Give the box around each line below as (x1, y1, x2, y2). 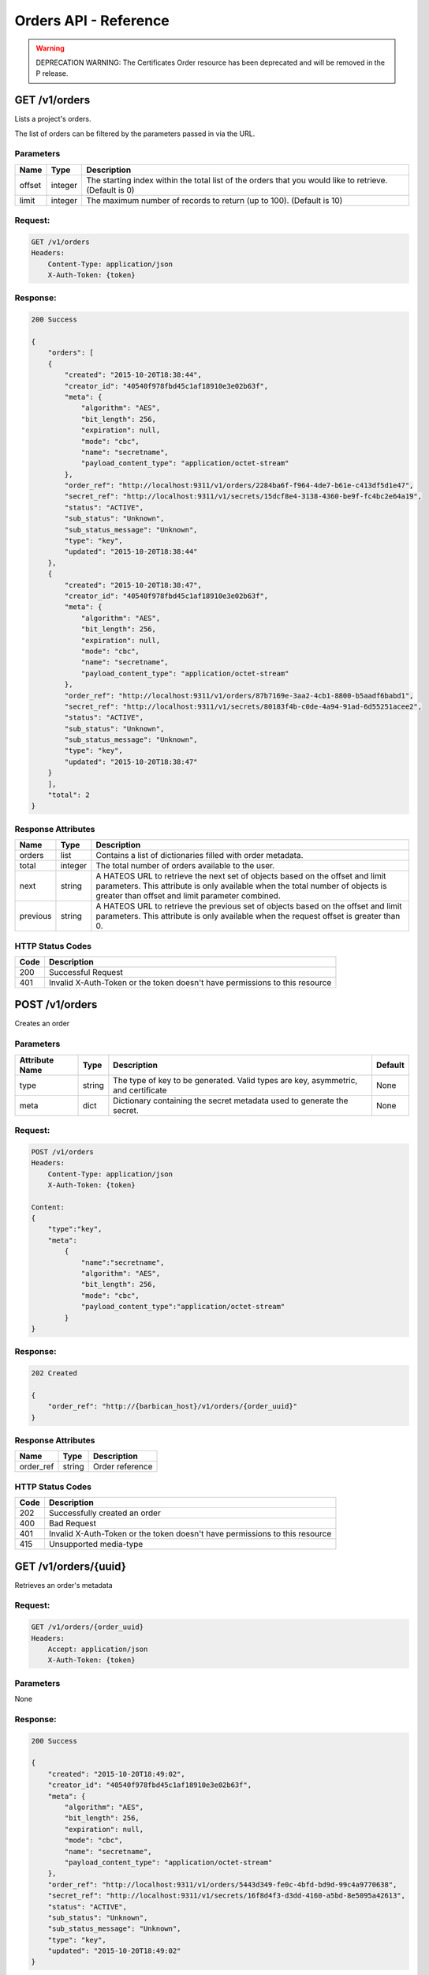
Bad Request (48, 1518, 96, 1529)
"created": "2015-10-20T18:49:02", (47, 1770, 185, 1778)
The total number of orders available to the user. (95, 860, 275, 871)
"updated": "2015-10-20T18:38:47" (64, 757, 198, 766)
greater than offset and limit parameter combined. (95, 890, 282, 901)
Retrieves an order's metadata (14, 1580, 114, 1589)
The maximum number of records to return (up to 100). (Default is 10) (86, 194, 343, 205)
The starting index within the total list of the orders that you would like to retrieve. (86, 175, 388, 186)
